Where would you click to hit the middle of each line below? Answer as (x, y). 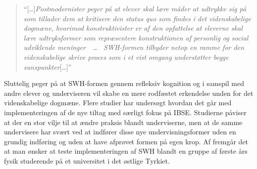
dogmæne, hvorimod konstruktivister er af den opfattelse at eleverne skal (133, 28)
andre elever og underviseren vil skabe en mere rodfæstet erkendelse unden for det (129, 93)
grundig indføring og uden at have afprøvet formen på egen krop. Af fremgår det (126, 141)
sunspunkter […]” (48, 66)
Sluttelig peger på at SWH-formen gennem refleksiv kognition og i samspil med (124, 83)
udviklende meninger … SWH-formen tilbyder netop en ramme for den (134, 47)
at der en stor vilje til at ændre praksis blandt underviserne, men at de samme (123, 122)
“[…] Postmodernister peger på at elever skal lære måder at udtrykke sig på (135, 8)
